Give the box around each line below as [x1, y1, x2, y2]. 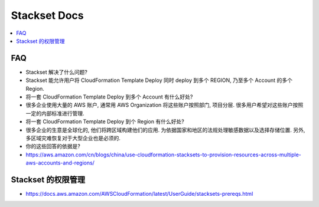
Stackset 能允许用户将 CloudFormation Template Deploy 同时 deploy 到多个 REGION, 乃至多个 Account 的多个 [25, 77, 292, 84]
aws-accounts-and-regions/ [25, 159, 95, 166]
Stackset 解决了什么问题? [25, 68, 88, 75]
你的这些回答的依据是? [25, 143, 81, 150]
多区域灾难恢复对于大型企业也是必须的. [25, 134, 121, 142]
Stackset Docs [11, 9, 84, 22]
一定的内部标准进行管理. [25, 110, 85, 117]
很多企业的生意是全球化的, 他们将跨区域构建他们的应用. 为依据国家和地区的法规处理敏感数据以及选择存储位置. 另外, [25, 126, 305, 133]
